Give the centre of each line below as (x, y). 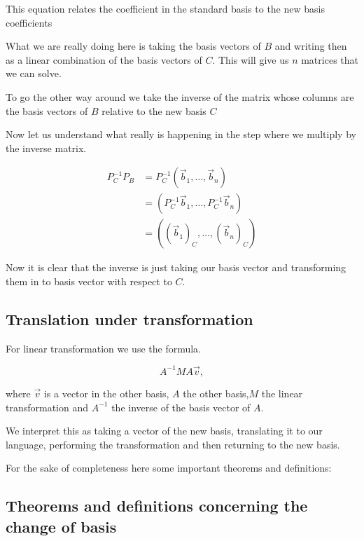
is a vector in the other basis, (106, 393)
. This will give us (251, 59)
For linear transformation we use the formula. (104, 348)
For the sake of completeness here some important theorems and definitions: (169, 468)
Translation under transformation (129, 319)
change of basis (61, 526)
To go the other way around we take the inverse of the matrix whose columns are (180, 96)
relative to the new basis (154, 110)
